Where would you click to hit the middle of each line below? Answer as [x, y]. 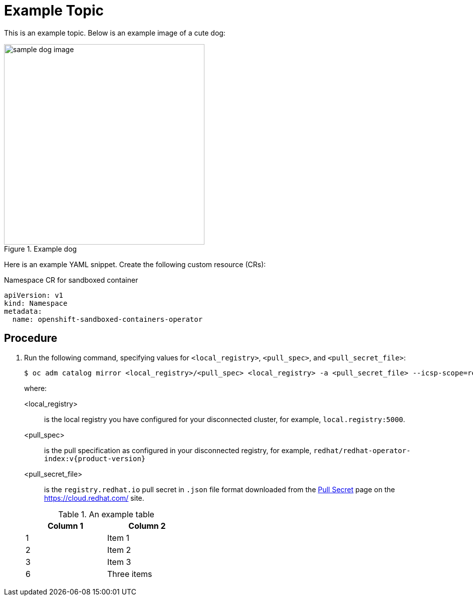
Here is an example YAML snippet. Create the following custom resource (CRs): [135, 264]
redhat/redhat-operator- [362, 450]
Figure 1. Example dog [41, 249]
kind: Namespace [36, 303]
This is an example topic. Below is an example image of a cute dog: [115, 33]
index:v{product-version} [95, 458]
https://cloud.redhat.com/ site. [94, 498]
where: [36, 388]
